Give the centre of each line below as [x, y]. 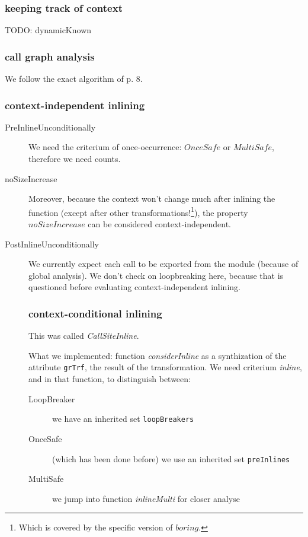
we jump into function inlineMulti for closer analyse [146, 498]
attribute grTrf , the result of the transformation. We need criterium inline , [165, 367]
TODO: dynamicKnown [48, 30]
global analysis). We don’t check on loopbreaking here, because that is [156, 275]
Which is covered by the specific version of [96, 527]
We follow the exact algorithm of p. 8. [74, 79]
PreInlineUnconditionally [50, 127]
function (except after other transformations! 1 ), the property [138, 211]
